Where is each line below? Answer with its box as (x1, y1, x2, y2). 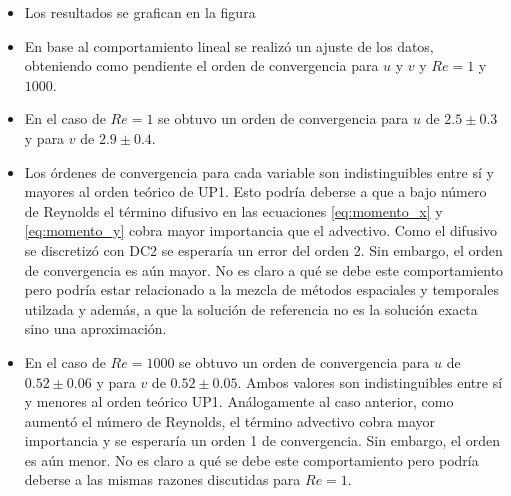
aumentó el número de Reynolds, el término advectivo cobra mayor (24, 410, 436, 431)
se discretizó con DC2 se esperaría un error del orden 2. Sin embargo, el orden (24, 239, 503, 260)
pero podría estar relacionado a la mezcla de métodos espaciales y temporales (24, 279, 499, 300)
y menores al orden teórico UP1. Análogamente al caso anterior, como (24, 391, 454, 412)
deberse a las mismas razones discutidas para (24, 469, 301, 490)
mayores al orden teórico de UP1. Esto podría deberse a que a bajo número (24, 181, 487, 202)
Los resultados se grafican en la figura (24, 2, 256, 22)
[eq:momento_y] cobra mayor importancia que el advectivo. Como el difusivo (24, 220, 498, 241)
